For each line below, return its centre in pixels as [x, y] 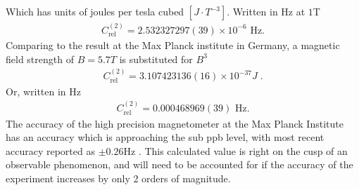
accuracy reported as [50, 150]
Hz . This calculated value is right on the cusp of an [235, 150]
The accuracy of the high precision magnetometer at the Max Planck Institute [175, 123]
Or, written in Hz [44, 91]
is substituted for [156, 59]
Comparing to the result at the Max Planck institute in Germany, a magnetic [173, 45]
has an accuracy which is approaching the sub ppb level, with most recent [165, 137]
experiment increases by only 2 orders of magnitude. [118, 178]
